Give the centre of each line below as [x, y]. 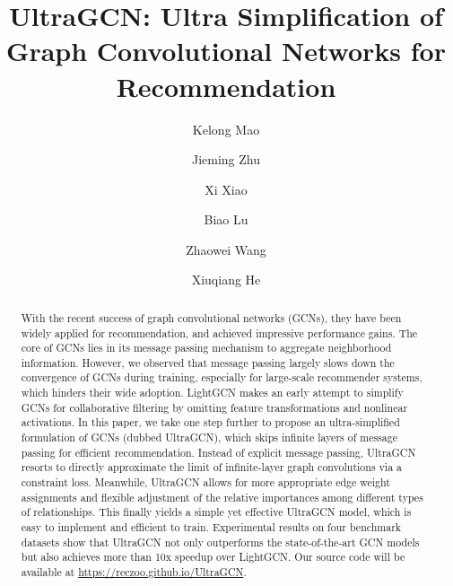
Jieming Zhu [226, 159]
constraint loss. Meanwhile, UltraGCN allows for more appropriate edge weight [205, 482]
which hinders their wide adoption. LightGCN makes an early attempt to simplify [212, 393]
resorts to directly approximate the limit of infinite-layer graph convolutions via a [211, 467]
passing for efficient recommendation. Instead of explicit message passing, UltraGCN [218, 452]
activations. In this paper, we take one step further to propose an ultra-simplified [210, 422]
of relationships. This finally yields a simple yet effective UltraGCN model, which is [216, 512]
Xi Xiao [226, 189]
